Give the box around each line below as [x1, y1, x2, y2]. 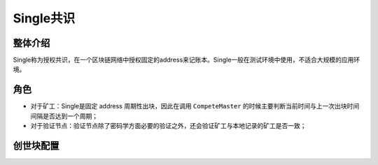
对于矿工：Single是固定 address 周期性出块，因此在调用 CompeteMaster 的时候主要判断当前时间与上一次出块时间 [30, 102, 360, 110]
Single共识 [13, 10, 76, 26]
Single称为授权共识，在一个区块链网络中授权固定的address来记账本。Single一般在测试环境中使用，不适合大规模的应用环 [13, 56, 360, 64]
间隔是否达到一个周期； [30, 112, 98, 120]
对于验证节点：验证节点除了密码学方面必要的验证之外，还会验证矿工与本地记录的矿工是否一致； [30, 122, 307, 130]
